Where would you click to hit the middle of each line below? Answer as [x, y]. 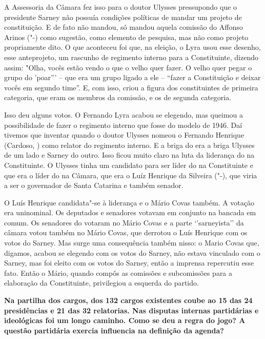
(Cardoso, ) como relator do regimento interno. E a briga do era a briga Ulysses [129, 145]
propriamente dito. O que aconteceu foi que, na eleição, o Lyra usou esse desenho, [132, 47]
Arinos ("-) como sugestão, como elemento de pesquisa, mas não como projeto [126, 37]
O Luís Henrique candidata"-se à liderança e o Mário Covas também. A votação [129, 202]
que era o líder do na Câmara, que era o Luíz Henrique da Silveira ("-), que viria [131, 175]
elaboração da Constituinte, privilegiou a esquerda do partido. [101, 283]
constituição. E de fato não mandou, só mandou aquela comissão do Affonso [124, 27]
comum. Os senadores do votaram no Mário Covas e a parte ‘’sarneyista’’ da [124, 222]
